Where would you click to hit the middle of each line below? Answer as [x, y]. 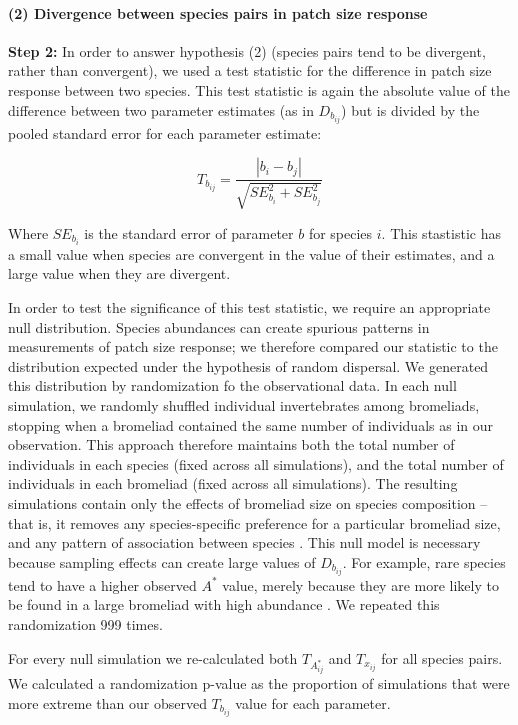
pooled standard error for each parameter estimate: [165, 132]
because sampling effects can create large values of [162, 561]
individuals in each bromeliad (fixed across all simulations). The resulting [233, 483]
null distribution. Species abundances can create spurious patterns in [219, 326]
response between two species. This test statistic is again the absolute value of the [259, 89]
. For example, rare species [424, 561]
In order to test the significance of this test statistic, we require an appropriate [249, 306]
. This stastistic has [441, 232]
